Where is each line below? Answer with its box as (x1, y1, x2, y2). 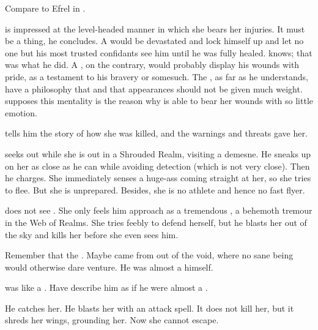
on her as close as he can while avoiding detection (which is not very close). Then (5, 159, 310, 172)
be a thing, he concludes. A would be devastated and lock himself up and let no (5, 34, 304, 47)
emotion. (5, 106, 37, 119)
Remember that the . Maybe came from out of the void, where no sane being (5, 249, 294, 261)
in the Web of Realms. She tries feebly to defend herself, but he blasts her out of (5, 216, 307, 228)
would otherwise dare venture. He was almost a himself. (5, 260, 213, 273)
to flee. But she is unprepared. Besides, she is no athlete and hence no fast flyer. (5, 183, 305, 196)
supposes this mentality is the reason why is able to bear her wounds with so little (5, 94, 313, 107)
